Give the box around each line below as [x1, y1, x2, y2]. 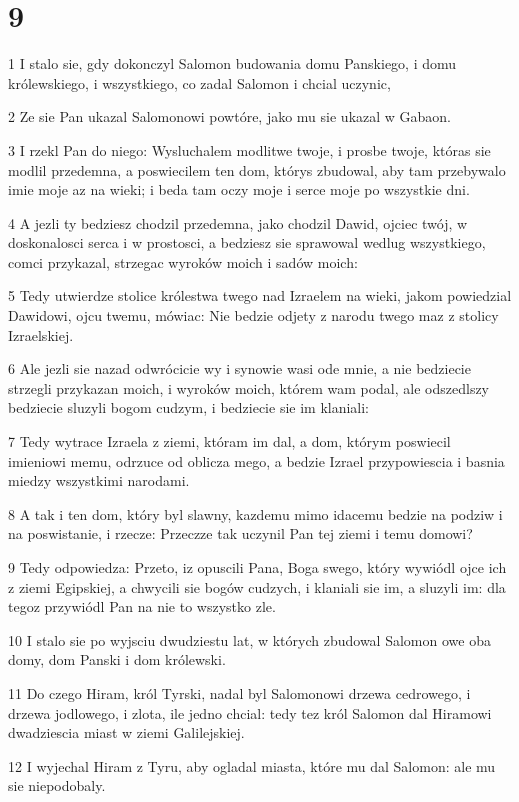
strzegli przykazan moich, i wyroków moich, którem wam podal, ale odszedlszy [8, 377, 490, 398]
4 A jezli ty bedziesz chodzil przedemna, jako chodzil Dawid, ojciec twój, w [8, 212, 468, 233]
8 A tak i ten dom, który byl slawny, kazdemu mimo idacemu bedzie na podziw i [8, 503, 503, 524]
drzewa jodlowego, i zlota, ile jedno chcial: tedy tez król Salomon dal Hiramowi [8, 702, 492, 723]
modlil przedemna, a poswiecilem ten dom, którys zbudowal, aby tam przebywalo [8, 159, 506, 180]
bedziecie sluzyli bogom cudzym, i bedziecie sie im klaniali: [8, 397, 370, 418]
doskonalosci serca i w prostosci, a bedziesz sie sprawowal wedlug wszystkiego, [8, 232, 486, 253]
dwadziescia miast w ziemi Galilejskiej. [8, 722, 245, 743]
